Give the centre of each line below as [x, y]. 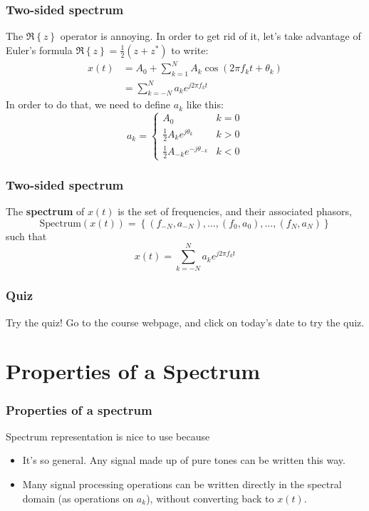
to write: [190, 50]
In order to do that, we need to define [88, 104]
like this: [205, 104]
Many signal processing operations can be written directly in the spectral [182, 484]
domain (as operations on [78, 498]
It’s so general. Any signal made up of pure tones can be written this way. [184, 460]
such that [26, 236]
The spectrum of [45, 211]
